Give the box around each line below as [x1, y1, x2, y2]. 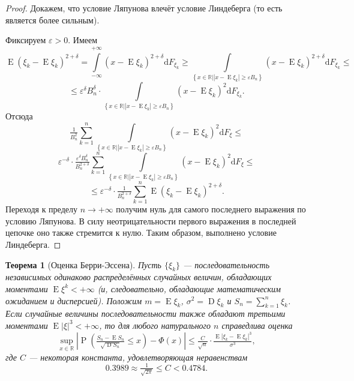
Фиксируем [5, 34, 46, 46]
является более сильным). [5, 13, 100, 26]
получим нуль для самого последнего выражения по [116, 203, 306, 215]
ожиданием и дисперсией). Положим [5, 294, 142, 307]
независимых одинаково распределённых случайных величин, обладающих [5, 271, 272, 283]
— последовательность [183, 258, 270, 271]
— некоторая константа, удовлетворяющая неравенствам [28, 350, 248, 363]
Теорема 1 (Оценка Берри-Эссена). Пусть [5, 258, 161, 271]
